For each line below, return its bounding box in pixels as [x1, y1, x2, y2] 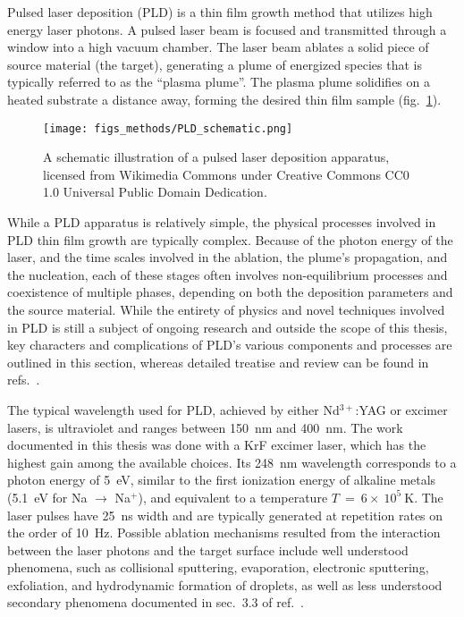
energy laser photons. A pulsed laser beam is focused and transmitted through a [7, 20, 447, 38]
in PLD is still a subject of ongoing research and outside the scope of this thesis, [7, 317, 448, 336]
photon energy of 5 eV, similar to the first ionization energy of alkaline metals [7, 470, 436, 489]
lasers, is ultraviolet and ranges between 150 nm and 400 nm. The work [7, 418, 403, 436]
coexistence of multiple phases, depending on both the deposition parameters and [7, 283, 453, 301]
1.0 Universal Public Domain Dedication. [43, 182, 267, 201]
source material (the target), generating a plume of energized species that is [7, 55, 423, 73]
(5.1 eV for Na [7, 487, 88, 506]
